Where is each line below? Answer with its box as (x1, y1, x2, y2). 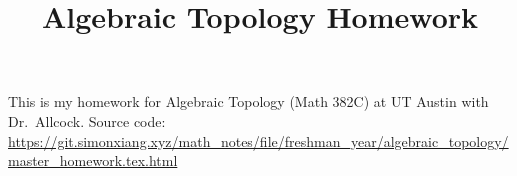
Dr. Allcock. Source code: (8, 110, 166, 131)
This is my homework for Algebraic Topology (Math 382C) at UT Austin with (8, 91, 489, 112)
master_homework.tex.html (8, 150, 178, 171)
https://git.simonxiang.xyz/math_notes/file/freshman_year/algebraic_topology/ (8, 130, 509, 151)
